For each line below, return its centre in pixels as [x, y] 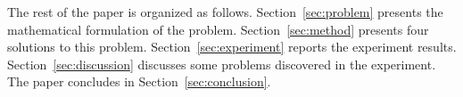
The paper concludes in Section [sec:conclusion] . [139, 81]
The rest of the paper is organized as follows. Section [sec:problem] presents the [225, 12]
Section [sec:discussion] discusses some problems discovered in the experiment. [222, 64]
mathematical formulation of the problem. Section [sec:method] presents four [218, 29]
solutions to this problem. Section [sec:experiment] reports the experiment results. [232, 47]
